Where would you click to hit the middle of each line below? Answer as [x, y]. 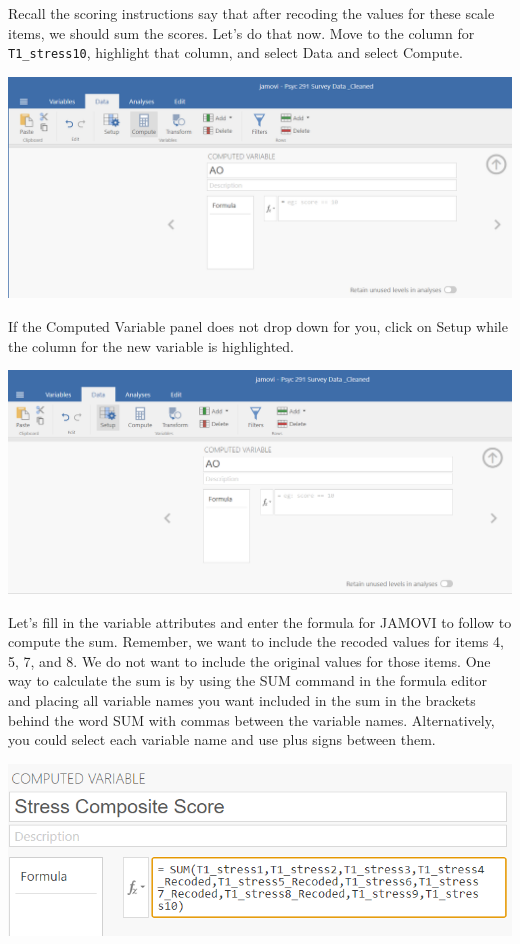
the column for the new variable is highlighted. [151, 345]
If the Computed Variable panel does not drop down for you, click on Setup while [258, 325]
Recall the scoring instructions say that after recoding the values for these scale [251, 13]
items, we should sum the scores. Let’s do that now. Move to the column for [241, 32]
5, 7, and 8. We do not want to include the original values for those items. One [249, 660]
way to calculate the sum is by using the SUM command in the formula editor [248, 680]
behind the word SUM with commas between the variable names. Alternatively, [251, 719]
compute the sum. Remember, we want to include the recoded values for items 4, [256, 641]
